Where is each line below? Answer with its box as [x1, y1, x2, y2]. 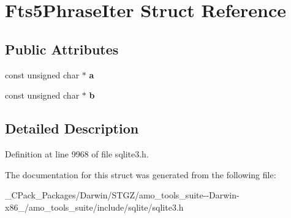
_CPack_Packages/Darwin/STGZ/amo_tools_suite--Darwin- [5, 189, 240, 201]
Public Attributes [5, 39, 119, 58]
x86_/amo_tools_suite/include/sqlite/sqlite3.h [5, 200, 184, 213]
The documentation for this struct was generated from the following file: [5, 168, 276, 181]
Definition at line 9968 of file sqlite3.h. [5, 147, 149, 160]
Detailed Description [5, 119, 139, 138]
